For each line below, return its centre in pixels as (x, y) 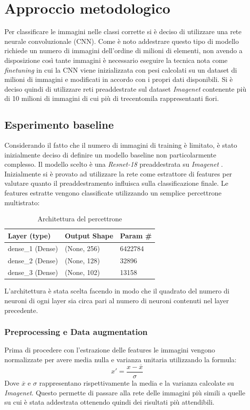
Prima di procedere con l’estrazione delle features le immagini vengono (110, 350)
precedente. (21, 310)
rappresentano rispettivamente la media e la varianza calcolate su (137, 382)
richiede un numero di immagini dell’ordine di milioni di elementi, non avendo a (124, 50)
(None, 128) (82, 260)
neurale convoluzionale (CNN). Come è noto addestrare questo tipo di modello (122, 41)
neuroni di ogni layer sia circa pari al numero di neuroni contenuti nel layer (117, 301)
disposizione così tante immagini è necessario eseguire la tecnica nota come (116, 60)
